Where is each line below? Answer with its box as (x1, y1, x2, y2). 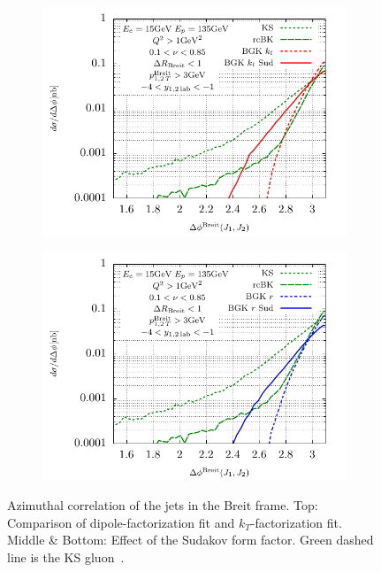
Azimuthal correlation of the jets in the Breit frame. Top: (7, 496, 318, 514)
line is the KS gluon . (7, 547, 125, 566)
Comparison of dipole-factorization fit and (7, 513, 235, 531)
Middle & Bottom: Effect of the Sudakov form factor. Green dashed (7, 530, 374, 549)
